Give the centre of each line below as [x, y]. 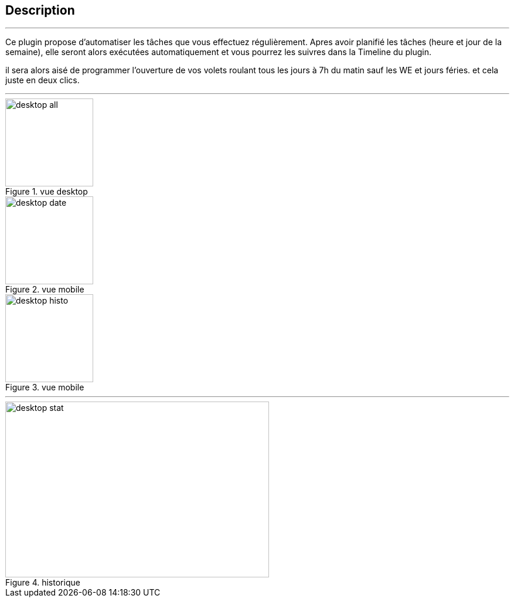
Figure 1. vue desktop [47, 192]
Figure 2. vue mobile [45, 290]
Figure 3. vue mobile [45, 387]
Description [40, 10]
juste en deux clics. [42, 80]
